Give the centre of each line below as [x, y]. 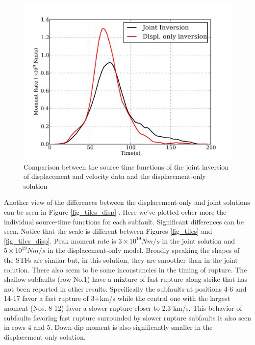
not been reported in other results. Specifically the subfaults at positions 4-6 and [125, 288]
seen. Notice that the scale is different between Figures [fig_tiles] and [108, 231]
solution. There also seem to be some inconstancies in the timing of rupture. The [126, 269]
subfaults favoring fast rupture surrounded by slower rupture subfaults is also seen [127, 317]
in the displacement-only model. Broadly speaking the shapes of [143, 250]
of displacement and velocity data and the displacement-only [115, 176]
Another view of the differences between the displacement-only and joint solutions [127, 202]
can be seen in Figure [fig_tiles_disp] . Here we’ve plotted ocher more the [115, 211]
